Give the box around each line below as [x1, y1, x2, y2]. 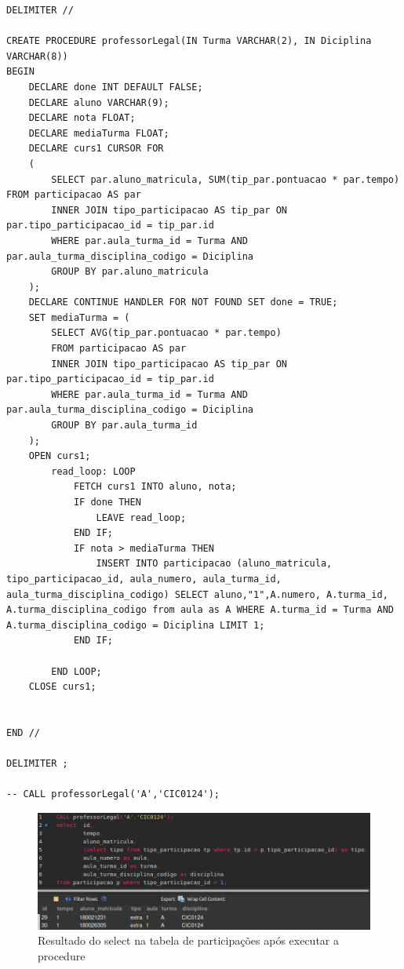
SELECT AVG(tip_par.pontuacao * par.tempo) [51, 327, 282, 339]
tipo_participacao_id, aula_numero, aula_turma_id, [6, 573, 282, 585]
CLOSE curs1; [28, 681, 96, 693]
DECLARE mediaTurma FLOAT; [28, 127, 169, 139]
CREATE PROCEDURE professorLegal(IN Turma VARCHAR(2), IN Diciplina [6, 35, 372, 47]
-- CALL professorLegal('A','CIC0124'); [6, 789, 220, 800]
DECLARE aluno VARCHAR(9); [28, 97, 169, 108]
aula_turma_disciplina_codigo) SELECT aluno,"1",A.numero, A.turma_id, [6, 588, 388, 600]
